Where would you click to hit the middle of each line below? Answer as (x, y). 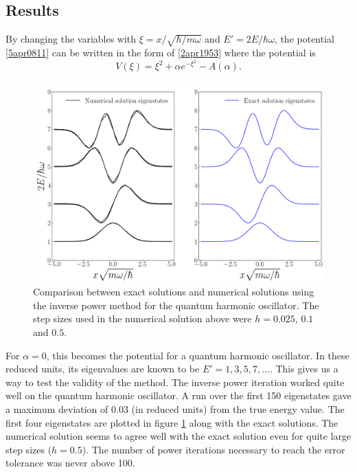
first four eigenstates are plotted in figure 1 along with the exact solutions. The (172, 422)
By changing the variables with (71, 39)
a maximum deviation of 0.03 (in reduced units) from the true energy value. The (175, 409)
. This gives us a (304, 369)
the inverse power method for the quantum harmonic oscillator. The (176, 305)
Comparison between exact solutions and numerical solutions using (174, 292)
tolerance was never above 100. (70, 463)
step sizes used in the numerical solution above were (142, 318)
